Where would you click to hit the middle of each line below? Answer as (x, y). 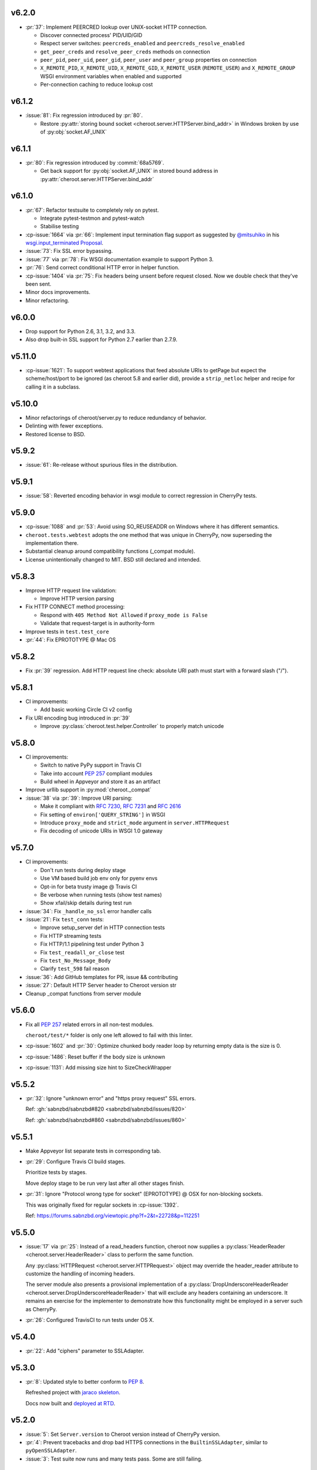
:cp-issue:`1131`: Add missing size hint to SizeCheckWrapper (98, 1068)
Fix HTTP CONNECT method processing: (75, 607)
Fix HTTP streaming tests (71, 936)
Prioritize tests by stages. (56, 1172)
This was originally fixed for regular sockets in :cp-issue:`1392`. (102, 1205)
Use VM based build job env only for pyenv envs (99, 878)
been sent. (38, 284)
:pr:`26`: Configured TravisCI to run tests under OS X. (90, 1320)
